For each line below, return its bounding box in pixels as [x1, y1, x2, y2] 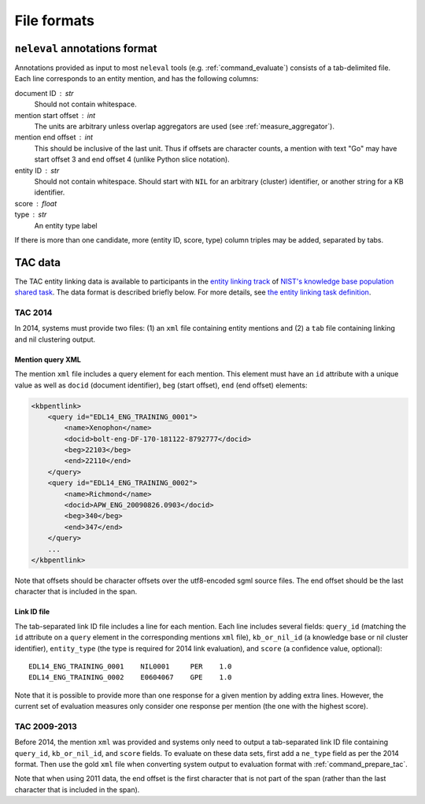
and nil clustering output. [14, 335, 96, 344]
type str [14, 209, 47, 220]
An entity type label [34, 220, 98, 230]
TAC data [14, 256, 61, 269]
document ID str [14, 88, 74, 98]
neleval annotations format [14, 42, 157, 55]
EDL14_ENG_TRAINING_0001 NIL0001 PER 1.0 [28, 661, 232, 671]
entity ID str [14, 165, 60, 175]
